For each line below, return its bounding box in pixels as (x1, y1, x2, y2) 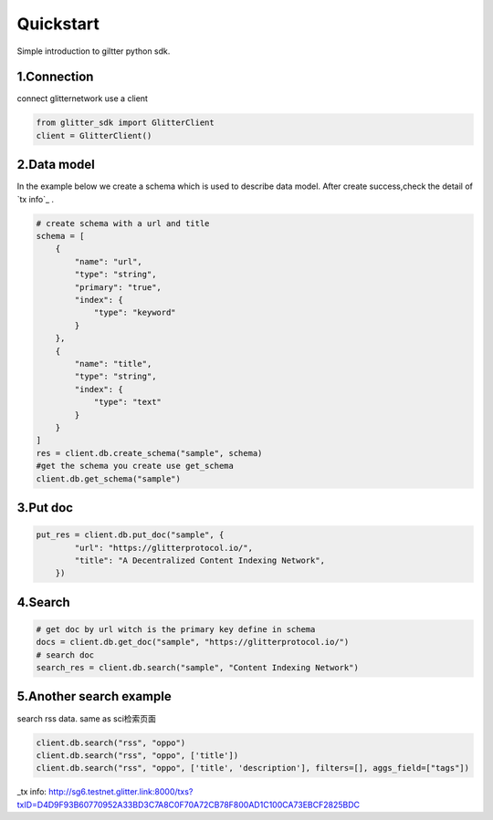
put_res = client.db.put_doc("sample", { (36, 530, 225, 540)
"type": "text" (93, 397, 162, 408)
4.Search (16, 594, 70, 610)
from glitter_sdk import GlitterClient (36, 118, 215, 128)
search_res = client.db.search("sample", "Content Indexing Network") (36, 662, 360, 673)
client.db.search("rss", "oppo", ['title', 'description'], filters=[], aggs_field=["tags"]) (36, 763, 470, 773)
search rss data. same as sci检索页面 (16, 712, 157, 724)
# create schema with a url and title (36, 218, 210, 228)
